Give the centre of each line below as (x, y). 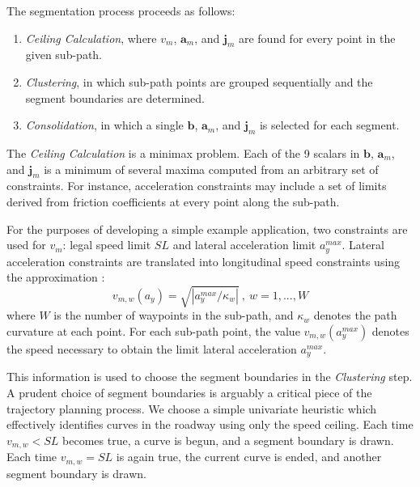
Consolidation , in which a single (104, 125)
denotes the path (355, 315)
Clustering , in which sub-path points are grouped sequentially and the (199, 81)
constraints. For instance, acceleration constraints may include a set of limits (197, 186)
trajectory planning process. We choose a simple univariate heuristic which (192, 408)
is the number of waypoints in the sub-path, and (174, 315)
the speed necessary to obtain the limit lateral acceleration (152, 348)
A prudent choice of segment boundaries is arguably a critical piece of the (189, 392)
